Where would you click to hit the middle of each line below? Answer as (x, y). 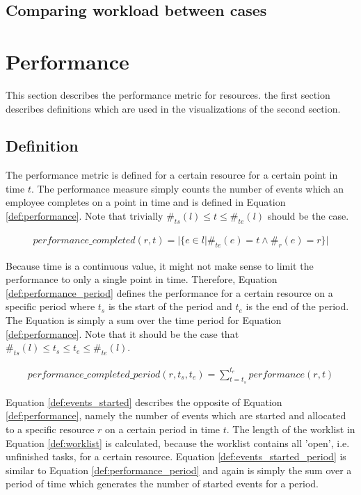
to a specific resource (50, 429)
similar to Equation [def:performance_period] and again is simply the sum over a (179, 470)
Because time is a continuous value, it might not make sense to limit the (160, 265)
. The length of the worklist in (291, 429)
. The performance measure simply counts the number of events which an (187, 188)
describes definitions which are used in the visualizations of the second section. (173, 108)
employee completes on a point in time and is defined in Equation (146, 202)
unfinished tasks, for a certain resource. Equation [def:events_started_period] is (176, 456)
